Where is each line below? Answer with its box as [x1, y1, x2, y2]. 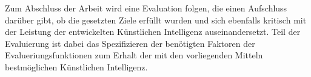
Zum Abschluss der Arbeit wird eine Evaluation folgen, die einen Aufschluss [5, 2, 287, 14]
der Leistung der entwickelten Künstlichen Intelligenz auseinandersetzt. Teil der [5, 25, 301, 38]
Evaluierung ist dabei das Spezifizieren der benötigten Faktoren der [5, 37, 255, 49]
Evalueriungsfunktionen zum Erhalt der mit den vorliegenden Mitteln [5, 49, 263, 61]
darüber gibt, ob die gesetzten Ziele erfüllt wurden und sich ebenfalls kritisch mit [5, 13, 307, 26]
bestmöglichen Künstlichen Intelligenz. [5, 60, 148, 73]
